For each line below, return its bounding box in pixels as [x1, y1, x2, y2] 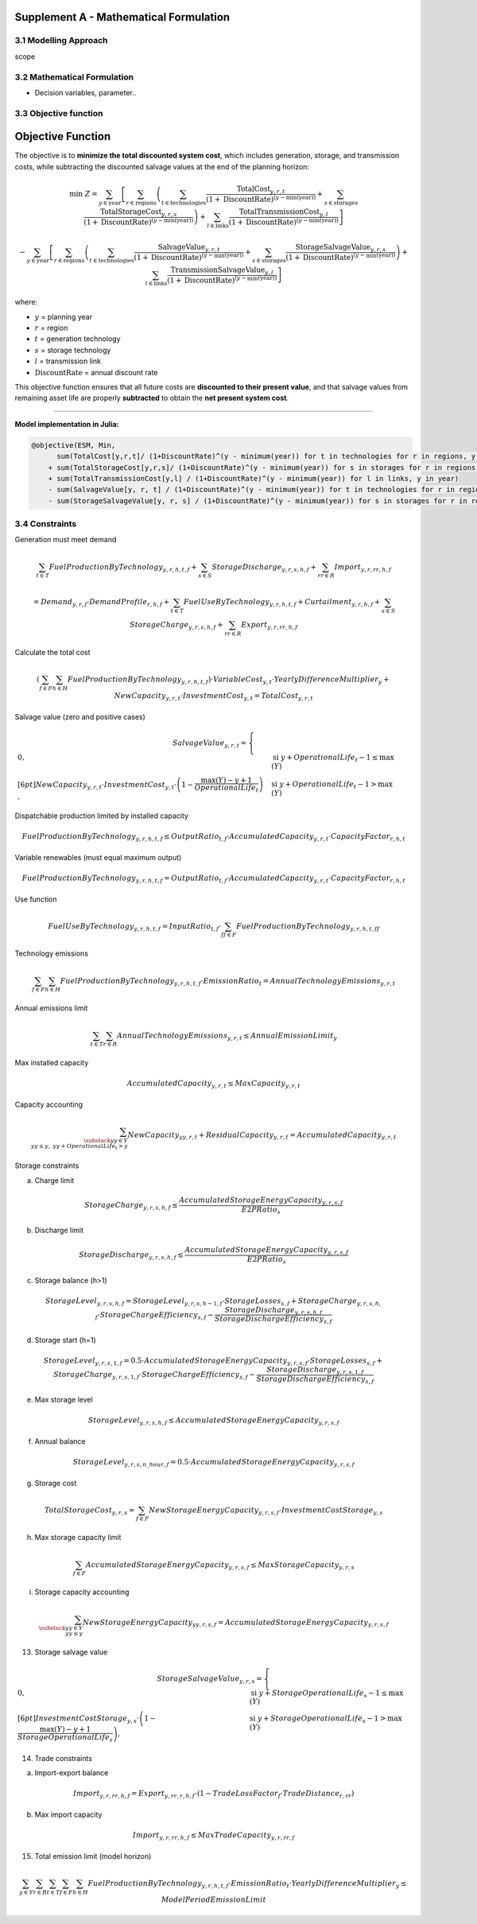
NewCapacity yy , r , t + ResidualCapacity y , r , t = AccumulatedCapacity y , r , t [127, 1130, 397, 1141]
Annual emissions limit [14, 1003, 88, 1013]
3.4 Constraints [14, 518, 77, 529]
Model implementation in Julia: [14, 419, 119, 429]
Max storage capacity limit [34, 1533, 122, 1542]
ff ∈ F [221, 931, 237, 939]
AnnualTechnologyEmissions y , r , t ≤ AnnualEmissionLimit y [116, 1030, 338, 1042]
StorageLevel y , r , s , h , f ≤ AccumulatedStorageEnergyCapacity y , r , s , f [87, 1416, 339, 1427]
